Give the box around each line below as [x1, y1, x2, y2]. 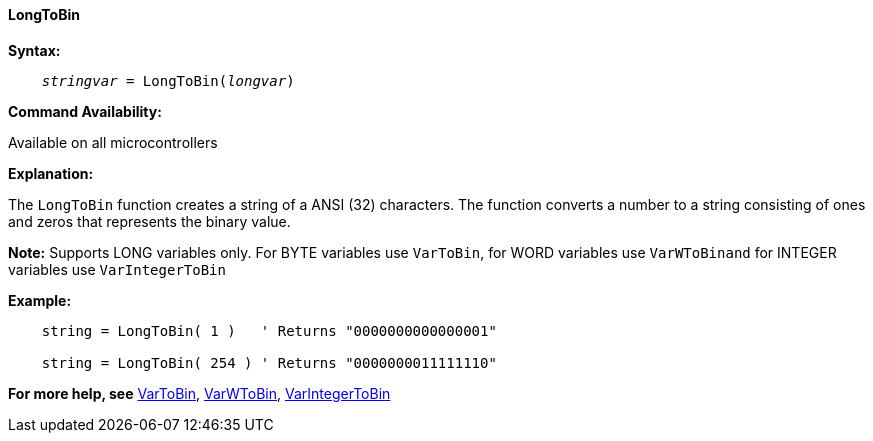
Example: [8, 291, 72, 309]
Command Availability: [8, 102, 162, 120]
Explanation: [8, 164, 94, 182]
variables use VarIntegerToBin [8, 260, 226, 278]
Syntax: [8, 41, 61, 59]
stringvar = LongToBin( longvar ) [41, 72, 295, 89]
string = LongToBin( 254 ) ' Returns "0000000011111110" [41, 354, 497, 371]
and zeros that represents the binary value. [8, 212, 291, 230]
